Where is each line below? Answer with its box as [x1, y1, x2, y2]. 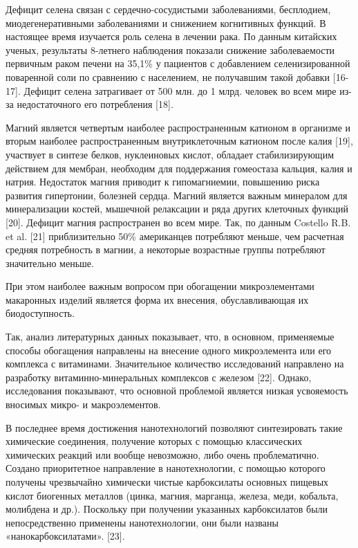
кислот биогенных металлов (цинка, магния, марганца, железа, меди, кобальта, [6, 488, 339, 502]
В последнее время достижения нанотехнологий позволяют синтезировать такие [6, 420, 343, 435]
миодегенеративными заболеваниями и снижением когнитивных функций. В [6, 15, 326, 30]
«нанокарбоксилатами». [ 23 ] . [6, 529, 125, 543]
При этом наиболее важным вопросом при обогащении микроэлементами [6, 279, 314, 293]
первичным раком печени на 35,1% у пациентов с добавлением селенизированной [6, 56, 350, 71]
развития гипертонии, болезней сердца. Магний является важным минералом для [6, 188, 348, 202]
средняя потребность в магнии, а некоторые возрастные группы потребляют [6, 242, 326, 257]
